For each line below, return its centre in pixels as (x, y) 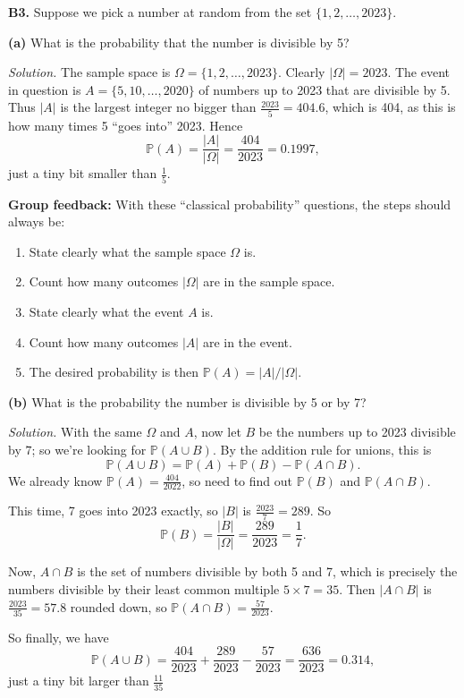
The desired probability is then (114, 372)
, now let (217, 432)
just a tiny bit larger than (79, 681)
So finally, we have (59, 637)
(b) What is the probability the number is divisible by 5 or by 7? (187, 401)
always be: (37, 221)
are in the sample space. (269, 281)
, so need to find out (237, 480)
